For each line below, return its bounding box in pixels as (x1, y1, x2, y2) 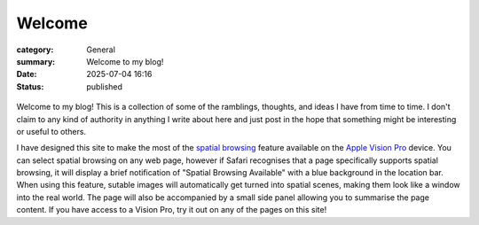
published (86, 81, 123, 92)
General (86, 44, 115, 55)
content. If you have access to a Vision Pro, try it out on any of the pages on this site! (16, 205, 327, 215)
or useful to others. (16, 126, 87, 136)
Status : (16, 81, 44, 92)
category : (16, 44, 54, 55)
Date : (16, 69, 37, 80)
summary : (16, 56, 56, 66)
